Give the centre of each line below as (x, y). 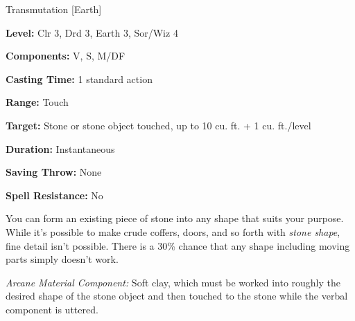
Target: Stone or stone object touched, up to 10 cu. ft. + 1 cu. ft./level (158, 125)
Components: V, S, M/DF (66, 56)
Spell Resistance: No (54, 195)
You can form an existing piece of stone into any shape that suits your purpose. (175, 218)
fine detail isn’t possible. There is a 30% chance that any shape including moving (178, 245)
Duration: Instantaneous (60, 148)
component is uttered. (52, 309)
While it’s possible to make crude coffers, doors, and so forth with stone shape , (173, 231)
